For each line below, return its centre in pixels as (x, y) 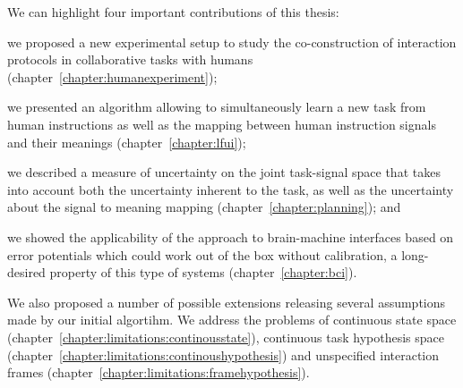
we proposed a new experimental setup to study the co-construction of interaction (232, 42)
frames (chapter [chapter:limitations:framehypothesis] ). (159, 372)
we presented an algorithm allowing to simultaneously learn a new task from (217, 107)
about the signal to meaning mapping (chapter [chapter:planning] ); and (204, 207)
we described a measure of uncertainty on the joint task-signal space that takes (224, 172)
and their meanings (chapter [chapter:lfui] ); (127, 142)
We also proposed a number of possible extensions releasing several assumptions (227, 302)
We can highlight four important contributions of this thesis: (173, 12)
